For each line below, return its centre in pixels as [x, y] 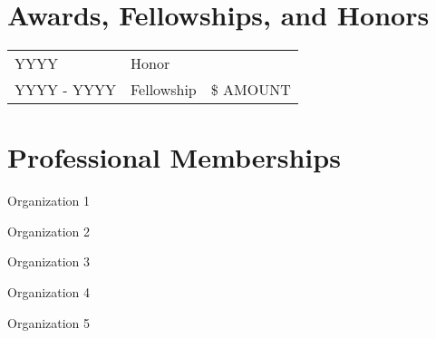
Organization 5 [49, 322]
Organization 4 [49, 292]
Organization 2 [49, 231]
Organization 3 [49, 261]
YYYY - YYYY [65, 90]
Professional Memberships [174, 157]
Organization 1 [49, 201]
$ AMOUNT [251, 90]
